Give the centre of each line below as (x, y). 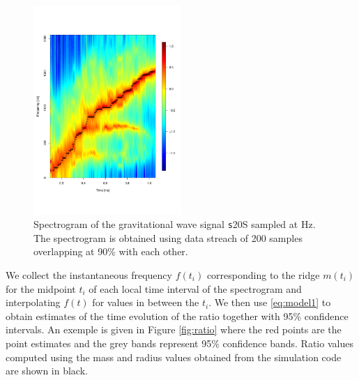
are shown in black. (47, 371)
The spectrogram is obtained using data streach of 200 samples (168, 237)
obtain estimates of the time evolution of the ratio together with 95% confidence (177, 316)
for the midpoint (41, 288)
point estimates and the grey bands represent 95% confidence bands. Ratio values (179, 343)
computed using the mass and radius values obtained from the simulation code (174, 357)
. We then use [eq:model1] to (270, 302)
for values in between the (146, 302)
